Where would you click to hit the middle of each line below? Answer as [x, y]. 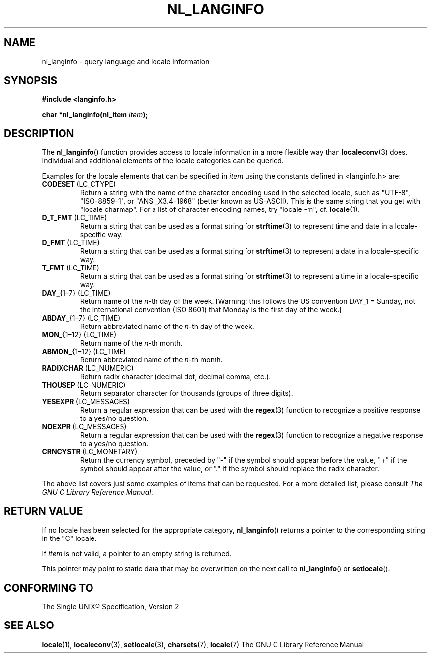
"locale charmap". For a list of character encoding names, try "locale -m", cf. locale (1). [220, 209]
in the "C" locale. [69, 538]
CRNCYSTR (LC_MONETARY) [90, 452]
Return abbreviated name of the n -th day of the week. [167, 327]
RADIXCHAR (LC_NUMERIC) [88, 368]
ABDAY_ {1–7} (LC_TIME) [81, 318]
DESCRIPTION [39, 133]
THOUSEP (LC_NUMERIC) [84, 385]
